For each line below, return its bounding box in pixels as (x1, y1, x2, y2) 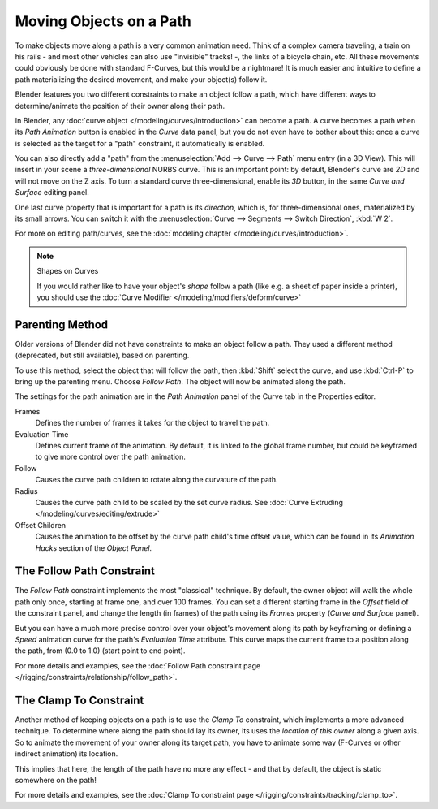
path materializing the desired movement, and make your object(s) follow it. (15, 74, 268, 84)
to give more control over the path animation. (35, 452, 186, 462)
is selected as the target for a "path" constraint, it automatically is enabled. (15, 138, 265, 148)
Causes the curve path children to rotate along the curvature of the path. (35, 475, 279, 485)
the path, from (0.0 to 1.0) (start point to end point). (15, 646, 186, 655)
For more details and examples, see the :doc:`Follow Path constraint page (15, 660, 261, 670)
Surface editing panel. (15, 188, 89, 197)
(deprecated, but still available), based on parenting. (15, 350, 190, 361)
